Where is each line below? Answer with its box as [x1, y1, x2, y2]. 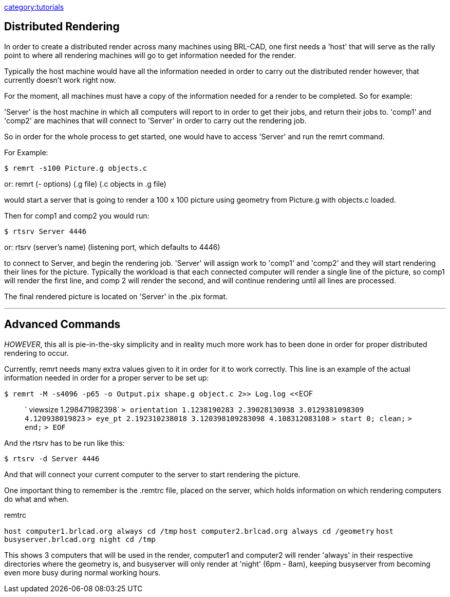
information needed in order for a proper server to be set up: [4, 373, 209, 382]
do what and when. [4, 494, 69, 503]
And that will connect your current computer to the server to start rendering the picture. [4, 469, 301, 479]
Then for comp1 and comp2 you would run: [4, 211, 149, 220]
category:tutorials [4, 3, 64, 11]
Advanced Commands [4, 318, 121, 331]
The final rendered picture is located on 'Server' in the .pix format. [4, 292, 228, 301]
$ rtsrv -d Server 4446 [4, 454, 100, 463]
